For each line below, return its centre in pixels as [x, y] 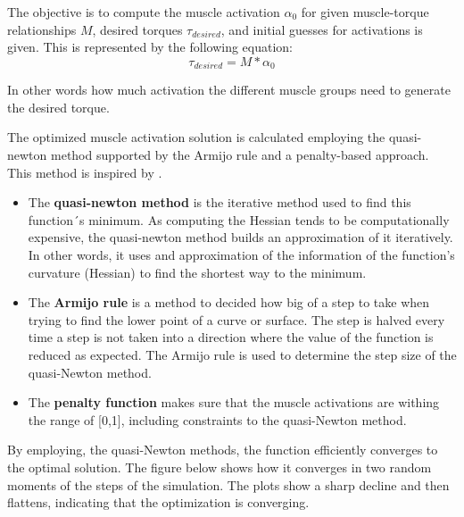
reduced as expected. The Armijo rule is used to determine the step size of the [242, 354]
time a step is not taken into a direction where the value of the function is [231, 337]
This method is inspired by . [85, 172]
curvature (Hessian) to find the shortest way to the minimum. [197, 272]
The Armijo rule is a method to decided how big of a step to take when [229, 302]
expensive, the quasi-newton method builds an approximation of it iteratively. [240, 237]
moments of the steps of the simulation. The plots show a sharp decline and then [228, 484]
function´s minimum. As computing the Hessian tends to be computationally [239, 219]
